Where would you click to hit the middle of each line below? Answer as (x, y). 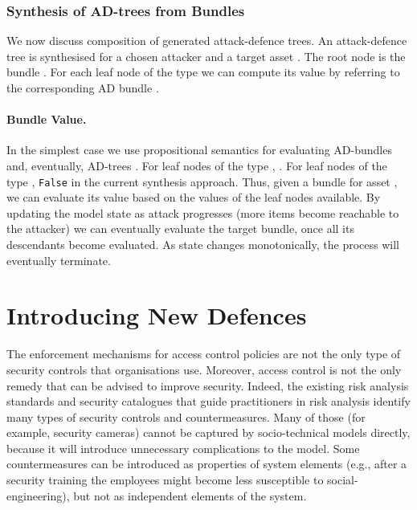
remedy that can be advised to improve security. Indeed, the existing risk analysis (208, 385)
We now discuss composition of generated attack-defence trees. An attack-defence (207, 41)
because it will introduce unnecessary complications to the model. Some (183, 448)
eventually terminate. (59, 260)
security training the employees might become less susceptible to (165, 480)
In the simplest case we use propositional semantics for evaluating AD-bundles (199, 150)
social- (343, 480)
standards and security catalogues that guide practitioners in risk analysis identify (208, 401)
